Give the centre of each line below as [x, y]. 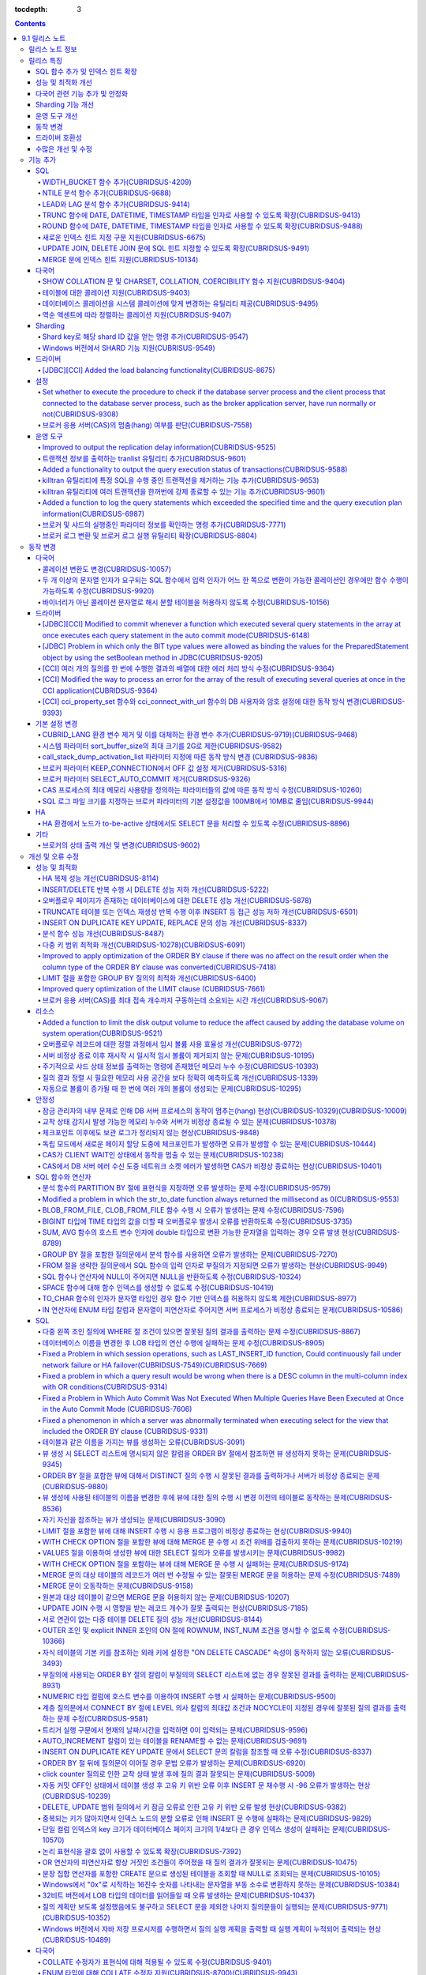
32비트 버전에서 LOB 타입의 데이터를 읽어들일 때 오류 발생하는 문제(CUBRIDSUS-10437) [179, 1895]
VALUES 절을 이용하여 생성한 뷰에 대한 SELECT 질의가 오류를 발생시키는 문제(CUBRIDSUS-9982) [194, 1553]
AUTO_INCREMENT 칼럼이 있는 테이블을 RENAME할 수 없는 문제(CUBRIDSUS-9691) [175, 1740]
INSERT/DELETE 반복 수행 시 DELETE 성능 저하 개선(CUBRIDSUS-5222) [156, 890]
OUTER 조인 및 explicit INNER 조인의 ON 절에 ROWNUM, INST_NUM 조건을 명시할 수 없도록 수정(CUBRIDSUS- [217, 1631]
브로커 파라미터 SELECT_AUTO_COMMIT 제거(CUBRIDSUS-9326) [147, 779]
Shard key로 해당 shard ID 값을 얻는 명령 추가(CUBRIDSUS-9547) [145, 337]
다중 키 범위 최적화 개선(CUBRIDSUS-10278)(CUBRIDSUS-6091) [144, 945]
